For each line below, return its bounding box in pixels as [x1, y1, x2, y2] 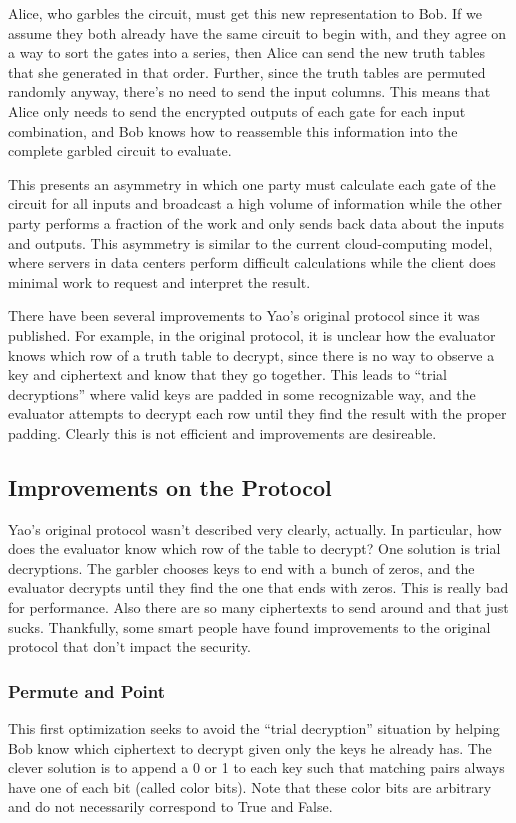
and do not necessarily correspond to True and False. [8, 796, 333, 817]
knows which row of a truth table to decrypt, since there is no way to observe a [8, 344, 495, 365]
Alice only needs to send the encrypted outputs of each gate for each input [8, 100, 466, 121]
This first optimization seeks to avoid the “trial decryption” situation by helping [8, 718, 500, 739]
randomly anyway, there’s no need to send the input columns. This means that [8, 81, 491, 102]
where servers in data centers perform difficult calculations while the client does [8, 252, 496, 273]
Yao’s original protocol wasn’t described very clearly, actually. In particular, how [8, 518, 502, 539]
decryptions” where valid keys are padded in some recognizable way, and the [8, 383, 476, 404]
